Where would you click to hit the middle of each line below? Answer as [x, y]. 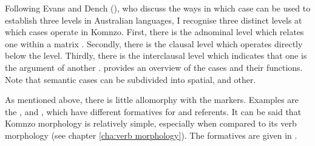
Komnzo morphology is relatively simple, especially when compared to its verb [151, 123]
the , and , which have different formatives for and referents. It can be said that [153, 111]
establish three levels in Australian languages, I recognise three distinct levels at [154, 20]
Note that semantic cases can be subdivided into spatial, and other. [130, 79]
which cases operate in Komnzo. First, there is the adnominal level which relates [154, 32]
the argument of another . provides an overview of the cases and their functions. [154, 67]
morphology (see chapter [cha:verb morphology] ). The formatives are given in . [151, 135]
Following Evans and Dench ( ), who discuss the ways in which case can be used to [158, 8]
